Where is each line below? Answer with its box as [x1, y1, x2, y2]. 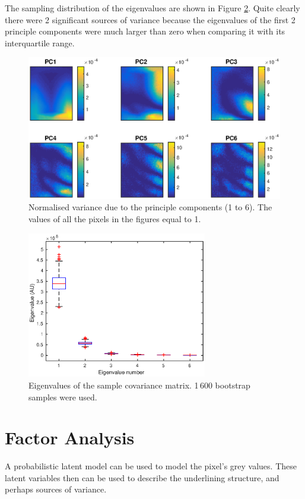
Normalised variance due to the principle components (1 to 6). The [28, 201, 272, 213]
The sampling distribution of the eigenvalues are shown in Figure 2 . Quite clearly [5, 2, 300, 14]
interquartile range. [5, 36, 75, 49]
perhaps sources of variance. [5, 483, 107, 495]
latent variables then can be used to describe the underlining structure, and [5, 471, 279, 484]
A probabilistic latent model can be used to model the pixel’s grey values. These [5, 460, 297, 472]
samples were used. [28, 390, 97, 403]
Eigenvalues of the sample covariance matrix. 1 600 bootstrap [28, 378, 250, 391]
